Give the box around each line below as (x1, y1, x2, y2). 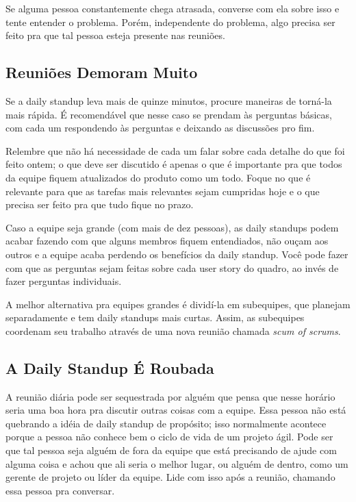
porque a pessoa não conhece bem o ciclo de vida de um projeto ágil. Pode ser (5, 429, 333, 444)
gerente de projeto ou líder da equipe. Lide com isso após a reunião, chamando (5, 470, 335, 484)
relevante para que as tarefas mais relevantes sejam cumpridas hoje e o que (5, 184, 320, 198)
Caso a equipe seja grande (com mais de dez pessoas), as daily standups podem (5, 220, 339, 234)
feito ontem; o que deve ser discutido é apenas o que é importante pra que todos (5, 157, 342, 171)
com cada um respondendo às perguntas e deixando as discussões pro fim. (5, 121, 315, 135)
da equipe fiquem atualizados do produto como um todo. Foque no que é (5, 170, 311, 184)
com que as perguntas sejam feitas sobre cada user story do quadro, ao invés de (5, 260, 339, 275)
